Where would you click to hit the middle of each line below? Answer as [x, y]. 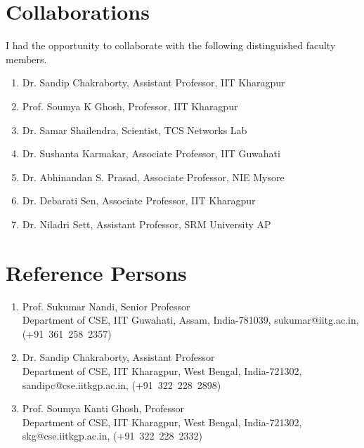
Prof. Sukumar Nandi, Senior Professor [106, 306]
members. [26, 59]
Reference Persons [96, 272]
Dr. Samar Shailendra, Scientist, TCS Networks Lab [135, 130]
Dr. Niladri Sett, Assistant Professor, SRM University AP [147, 224]
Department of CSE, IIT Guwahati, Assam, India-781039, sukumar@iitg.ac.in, [190, 320]
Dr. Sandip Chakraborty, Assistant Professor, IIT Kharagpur [154, 83]
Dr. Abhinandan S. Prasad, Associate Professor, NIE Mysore [153, 177]
